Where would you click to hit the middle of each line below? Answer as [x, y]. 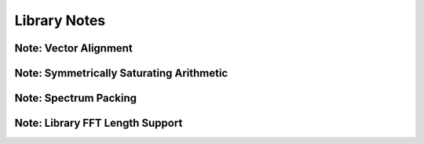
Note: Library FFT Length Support [99, 123]
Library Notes [60, 20]
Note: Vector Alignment [73, 48]
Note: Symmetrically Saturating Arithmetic [121, 73]
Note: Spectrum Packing [76, 98]
